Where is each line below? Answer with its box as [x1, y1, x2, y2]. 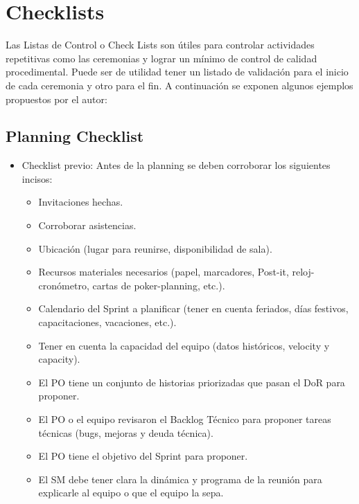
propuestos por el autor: [6, 91, 107, 106]
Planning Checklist [6, 125, 144, 147]
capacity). [38, 352, 80, 366]
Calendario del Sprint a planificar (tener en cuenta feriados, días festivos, [38, 301, 349, 316]
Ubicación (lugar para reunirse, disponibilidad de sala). [38, 241, 272, 255]
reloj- [292, 264, 315, 279]
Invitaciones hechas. [38, 195, 123, 209]
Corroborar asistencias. [38, 218, 137, 233]
